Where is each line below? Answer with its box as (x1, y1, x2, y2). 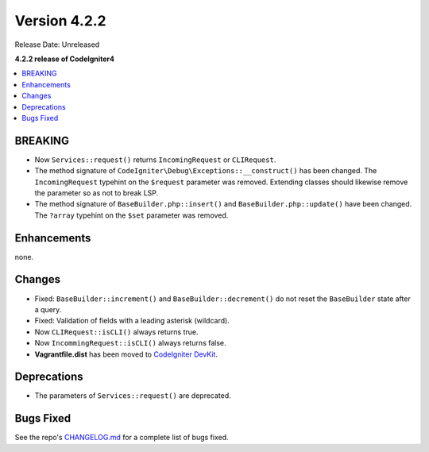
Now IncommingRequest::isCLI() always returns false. (34, 338, 226, 348)
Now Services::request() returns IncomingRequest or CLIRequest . (34, 155, 276, 164)
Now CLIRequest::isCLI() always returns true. (34, 326, 199, 337)
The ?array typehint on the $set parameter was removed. (34, 211, 229, 220)
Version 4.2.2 (14, 12, 106, 29)
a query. (34, 304, 62, 314)
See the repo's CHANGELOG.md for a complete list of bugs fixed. (14, 433, 230, 442)
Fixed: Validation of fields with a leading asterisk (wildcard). (34, 316, 230, 326)
